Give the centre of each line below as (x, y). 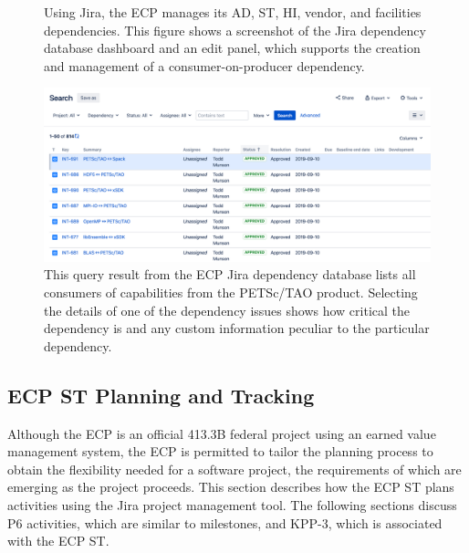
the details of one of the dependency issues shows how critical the (227, 310)
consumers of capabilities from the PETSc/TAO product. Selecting (231, 292)
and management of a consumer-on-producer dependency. (204, 65)
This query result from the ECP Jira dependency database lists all (230, 274)
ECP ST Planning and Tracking (161, 395)
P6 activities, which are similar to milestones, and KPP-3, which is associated (225, 522)
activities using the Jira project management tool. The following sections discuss (232, 504)
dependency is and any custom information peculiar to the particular (237, 328)
